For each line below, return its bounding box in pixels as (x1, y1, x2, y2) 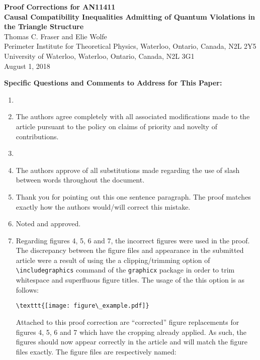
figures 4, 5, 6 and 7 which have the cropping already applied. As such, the (16, 326, 246, 337)
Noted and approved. (16, 218, 81, 229)
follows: (16, 284, 39, 295)
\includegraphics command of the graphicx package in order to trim (16, 264, 235, 275)
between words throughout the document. (16, 174, 145, 185)
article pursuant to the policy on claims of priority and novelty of (16, 121, 217, 131)
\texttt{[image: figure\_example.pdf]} (16, 302, 149, 310)
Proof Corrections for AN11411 (4, 2, 116, 12)
